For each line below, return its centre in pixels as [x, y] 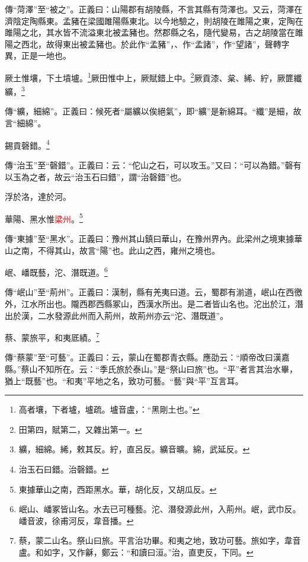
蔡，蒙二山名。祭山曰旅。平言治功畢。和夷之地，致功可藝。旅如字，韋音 [160, 540]
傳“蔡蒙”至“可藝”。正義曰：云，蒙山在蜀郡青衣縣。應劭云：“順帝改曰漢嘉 [147, 357]
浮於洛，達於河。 [38, 197]
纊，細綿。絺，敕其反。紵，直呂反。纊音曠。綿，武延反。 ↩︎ [134, 449]
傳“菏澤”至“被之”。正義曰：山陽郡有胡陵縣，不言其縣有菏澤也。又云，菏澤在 [154, 9]
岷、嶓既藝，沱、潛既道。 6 [56, 271]
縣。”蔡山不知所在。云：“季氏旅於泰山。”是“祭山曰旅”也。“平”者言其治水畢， [151, 369]
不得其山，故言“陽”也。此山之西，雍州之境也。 [129, 250]
